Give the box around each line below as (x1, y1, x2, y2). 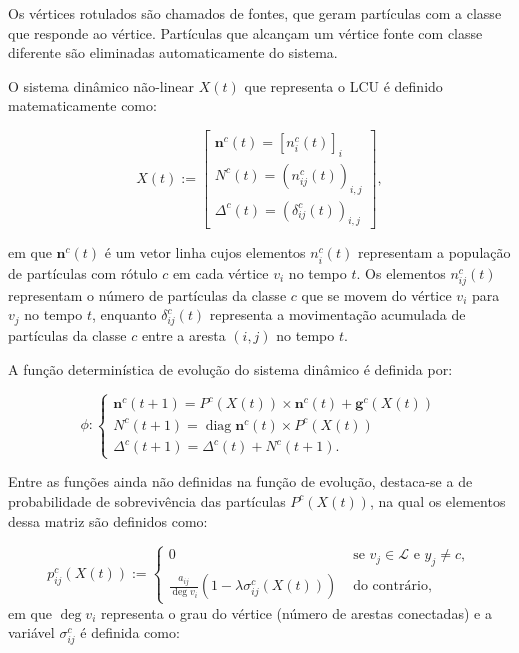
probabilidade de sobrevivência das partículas (8, 490, 286, 511)
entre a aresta (141, 325, 226, 346)
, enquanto (91, 304, 157, 325)
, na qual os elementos (369, 490, 506, 511)
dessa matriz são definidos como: (8, 510, 208, 531)
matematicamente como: (8, 95, 157, 116)
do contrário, (353, 579, 432, 594)
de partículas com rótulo (8, 262, 158, 283)
